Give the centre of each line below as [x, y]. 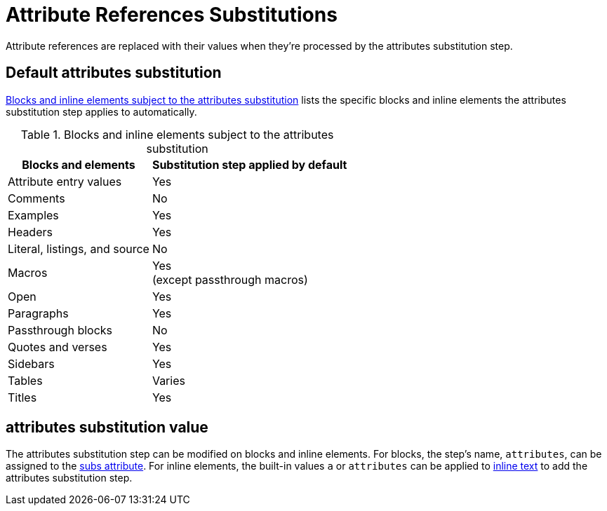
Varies [168, 380]
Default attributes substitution [114, 73]
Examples [33, 215]
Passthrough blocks [60, 330]
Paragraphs [38, 313]
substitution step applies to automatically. [101, 111]
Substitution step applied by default [249, 164]
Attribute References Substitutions [172, 15]
